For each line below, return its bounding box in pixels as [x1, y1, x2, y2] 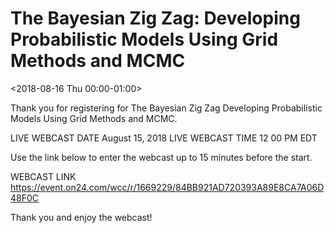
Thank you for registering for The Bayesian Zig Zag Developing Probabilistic [10, 102, 323, 114]
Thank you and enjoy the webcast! [10, 211, 153, 223]
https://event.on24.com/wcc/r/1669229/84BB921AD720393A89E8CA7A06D [10, 181, 325, 193]
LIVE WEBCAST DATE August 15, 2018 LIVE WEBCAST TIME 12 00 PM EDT [10, 132, 318, 144]
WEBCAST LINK [10, 170, 77, 182]
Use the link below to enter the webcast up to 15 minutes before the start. [10, 151, 313, 163]
